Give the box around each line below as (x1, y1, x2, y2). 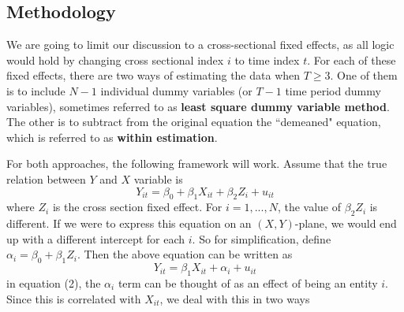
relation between (6, 170, 86, 187)
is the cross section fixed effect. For (52, 199, 223, 215)
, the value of (277, 199, 342, 215)
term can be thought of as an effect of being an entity (118, 274, 378, 291)
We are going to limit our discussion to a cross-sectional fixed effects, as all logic (6, 36, 395, 53)
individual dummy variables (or (100, 82, 252, 98)
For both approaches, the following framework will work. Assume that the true (6, 155, 387, 172)
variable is (133, 170, 183, 187)
